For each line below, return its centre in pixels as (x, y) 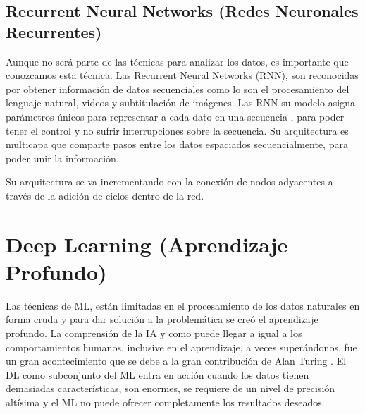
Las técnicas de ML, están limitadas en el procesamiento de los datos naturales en (183, 305)
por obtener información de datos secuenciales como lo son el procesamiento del (178, 89)
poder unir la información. (62, 158)
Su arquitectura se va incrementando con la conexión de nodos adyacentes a (169, 182)
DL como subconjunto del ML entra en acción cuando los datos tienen (157, 374)
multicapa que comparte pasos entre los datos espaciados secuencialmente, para (177, 144)
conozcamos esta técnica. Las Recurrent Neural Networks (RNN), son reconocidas (182, 75)
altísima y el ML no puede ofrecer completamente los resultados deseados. (165, 402)
